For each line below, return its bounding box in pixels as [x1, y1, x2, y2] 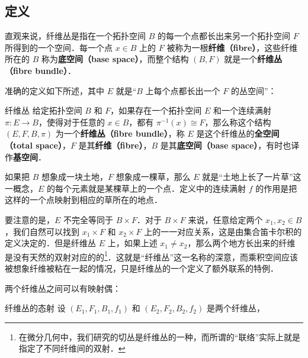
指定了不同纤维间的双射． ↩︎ [18, 342, 126, 354]
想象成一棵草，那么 [115, 170, 191, 183]
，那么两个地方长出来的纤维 [187, 237, 296, 249]
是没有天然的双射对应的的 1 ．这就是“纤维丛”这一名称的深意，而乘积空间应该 [5, 249, 299, 263]
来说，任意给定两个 [188, 213, 263, 225]
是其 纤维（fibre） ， [78, 138, 152, 151]
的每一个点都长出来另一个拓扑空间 [157, 30, 290, 42]
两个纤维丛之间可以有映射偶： [5, 282, 121, 294]
